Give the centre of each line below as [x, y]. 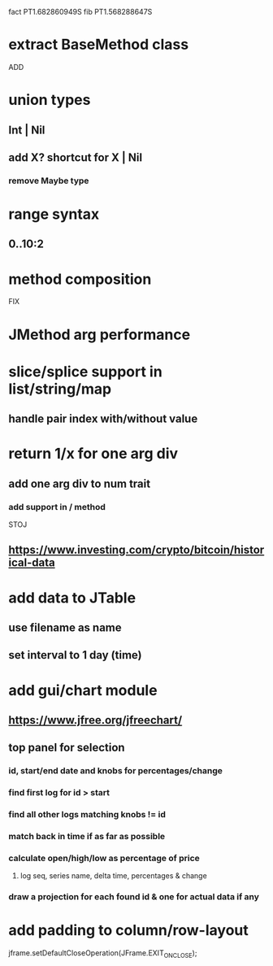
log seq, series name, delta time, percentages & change [113, 876]
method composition [80, 279]
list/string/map [60, 389]
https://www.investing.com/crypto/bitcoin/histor [136, 550]
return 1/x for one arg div [93, 454]
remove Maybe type [49, 181]
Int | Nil [27, 130]
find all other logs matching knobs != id [87, 815]
